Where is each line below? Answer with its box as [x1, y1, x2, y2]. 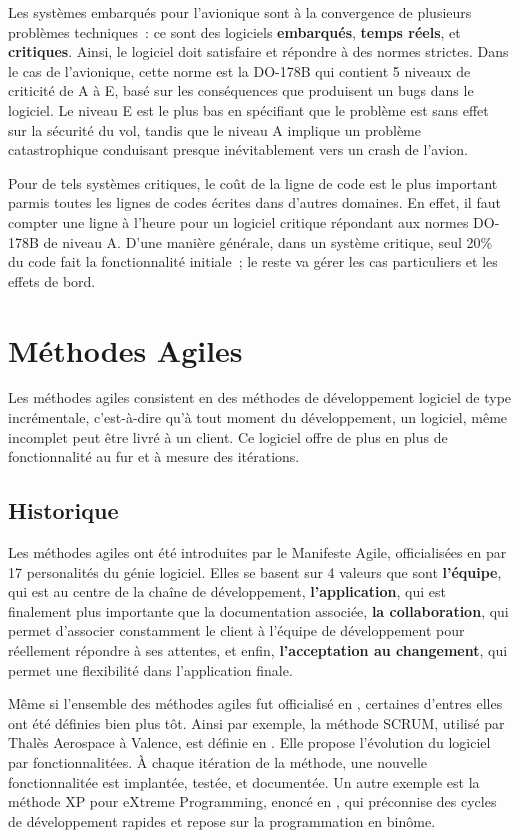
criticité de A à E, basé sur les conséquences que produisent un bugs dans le [8, 80, 474, 101]
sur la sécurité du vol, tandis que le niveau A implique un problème [8, 119, 421, 140]
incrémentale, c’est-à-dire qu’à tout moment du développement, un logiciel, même [8, 407, 508, 428]
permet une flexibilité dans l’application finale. [8, 659, 293, 680]
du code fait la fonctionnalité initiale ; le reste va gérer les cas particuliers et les [8, 251, 498, 272]
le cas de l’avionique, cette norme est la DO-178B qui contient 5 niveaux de [8, 60, 471, 81]
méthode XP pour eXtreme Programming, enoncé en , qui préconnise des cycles [8, 791, 497, 812]
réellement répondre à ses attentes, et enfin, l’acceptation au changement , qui [8, 639, 508, 660]
